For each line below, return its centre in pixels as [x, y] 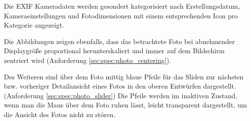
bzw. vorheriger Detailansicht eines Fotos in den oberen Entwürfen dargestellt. [120, 86]
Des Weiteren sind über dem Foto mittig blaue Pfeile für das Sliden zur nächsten [124, 76]
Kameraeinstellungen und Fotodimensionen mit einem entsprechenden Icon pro [121, 15]
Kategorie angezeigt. [34, 25]
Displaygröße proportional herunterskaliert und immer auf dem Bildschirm [114, 51]
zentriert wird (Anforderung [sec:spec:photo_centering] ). [88, 60]
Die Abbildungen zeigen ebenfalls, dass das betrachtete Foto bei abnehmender [119, 41]
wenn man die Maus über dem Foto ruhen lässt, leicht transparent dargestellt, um [125, 105]
